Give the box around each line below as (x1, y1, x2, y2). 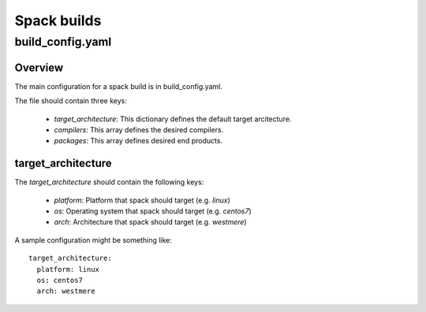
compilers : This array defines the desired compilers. (54, 124, 224, 134)
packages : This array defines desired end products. (54, 136, 223, 146)
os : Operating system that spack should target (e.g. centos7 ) (54, 206, 252, 216)
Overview (14, 61, 64, 74)
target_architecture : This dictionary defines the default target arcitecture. (54, 114, 292, 124)
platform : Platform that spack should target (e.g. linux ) (54, 195, 230, 205)
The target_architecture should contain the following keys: (14, 177, 204, 187)
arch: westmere (36, 287, 95, 295)
